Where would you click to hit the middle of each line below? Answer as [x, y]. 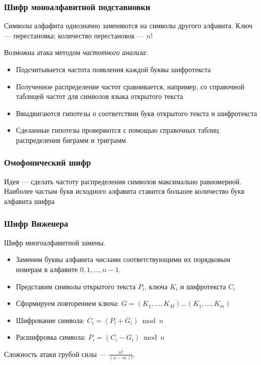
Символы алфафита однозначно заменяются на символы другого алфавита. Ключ [128, 25]
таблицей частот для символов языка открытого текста [100, 96]
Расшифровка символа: [51, 337]
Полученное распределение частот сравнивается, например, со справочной [130, 86]
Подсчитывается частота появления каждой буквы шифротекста [113, 69]
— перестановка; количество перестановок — [74, 35]
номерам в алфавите [47, 269]
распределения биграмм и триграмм [71, 140]
